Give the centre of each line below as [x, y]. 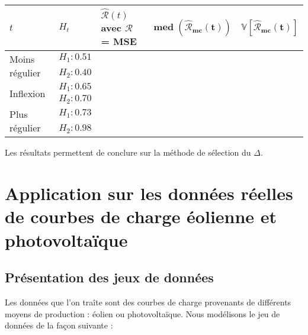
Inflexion [28, 93]
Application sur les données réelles [149, 193]
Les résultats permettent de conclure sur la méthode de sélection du [128, 152]
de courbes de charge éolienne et [141, 216]
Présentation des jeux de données [109, 277]
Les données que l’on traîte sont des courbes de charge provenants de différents [148, 302]
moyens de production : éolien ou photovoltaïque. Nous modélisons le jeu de [142, 313]
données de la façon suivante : [59, 325]
